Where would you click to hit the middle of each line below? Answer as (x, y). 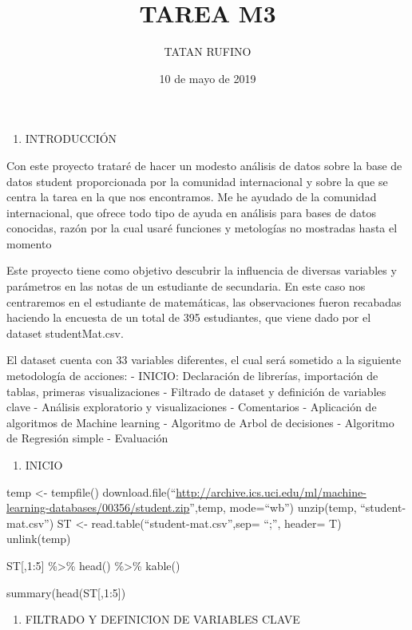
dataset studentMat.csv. (65, 333)
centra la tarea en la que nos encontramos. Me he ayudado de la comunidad (192, 197)
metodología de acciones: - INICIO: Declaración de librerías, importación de (192, 376)
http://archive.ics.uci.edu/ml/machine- (271, 491)
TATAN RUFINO (208, 52)
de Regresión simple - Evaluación (87, 438)
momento (29, 243)
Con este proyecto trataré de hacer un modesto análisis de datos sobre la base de (204, 165)
